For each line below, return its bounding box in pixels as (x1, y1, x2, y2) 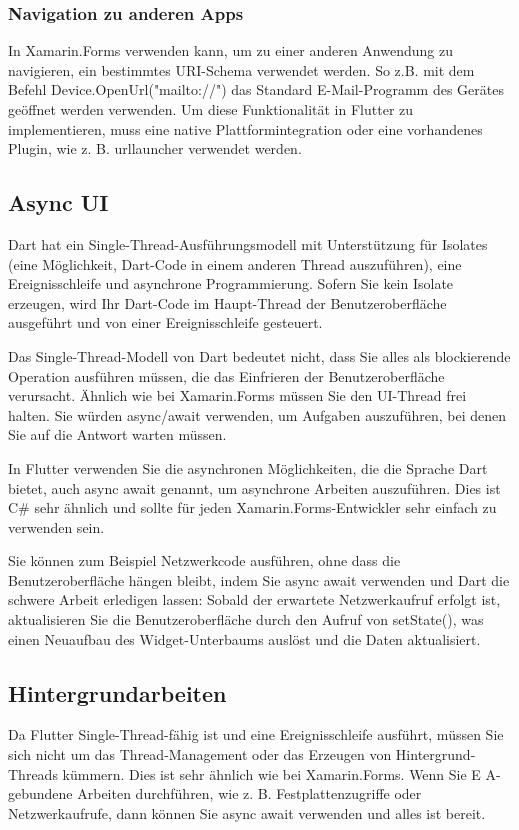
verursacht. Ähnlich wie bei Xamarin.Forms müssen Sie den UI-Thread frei (8, 385, 467, 406)
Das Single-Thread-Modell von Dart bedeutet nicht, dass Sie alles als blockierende (8, 345, 511, 366)
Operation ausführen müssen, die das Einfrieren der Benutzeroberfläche (8, 365, 445, 386)
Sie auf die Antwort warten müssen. (8, 424, 227, 445)
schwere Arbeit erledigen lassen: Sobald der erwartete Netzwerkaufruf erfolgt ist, (8, 589, 501, 610)
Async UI (8, 187, 109, 218)
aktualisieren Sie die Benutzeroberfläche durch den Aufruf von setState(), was (8, 609, 484, 630)
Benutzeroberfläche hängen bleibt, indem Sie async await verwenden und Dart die (8, 569, 510, 590)
